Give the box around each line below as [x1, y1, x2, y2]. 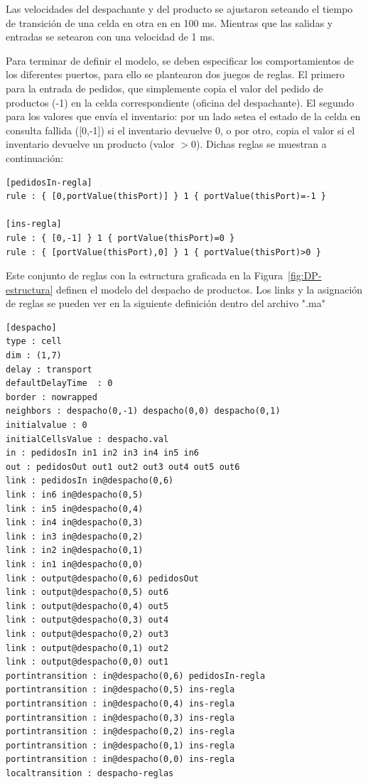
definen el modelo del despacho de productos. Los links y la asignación [55, 281, 363, 296]
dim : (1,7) [6, 350, 62, 361]
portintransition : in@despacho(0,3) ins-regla [6, 712, 235, 723]
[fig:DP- [288, 268, 322, 283]
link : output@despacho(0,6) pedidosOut [6, 573, 200, 584]
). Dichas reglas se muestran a [196, 136, 327, 151]
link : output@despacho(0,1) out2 [6, 643, 169, 653]
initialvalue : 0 [6, 420, 87, 431]
